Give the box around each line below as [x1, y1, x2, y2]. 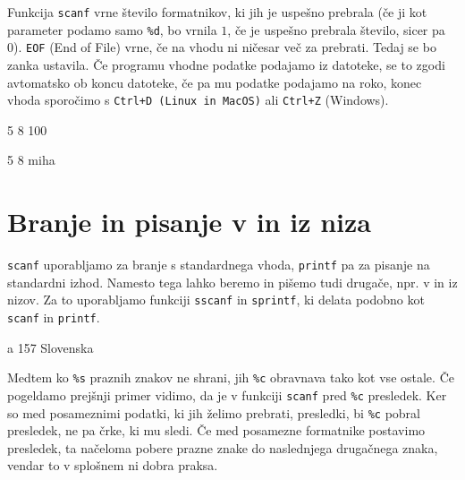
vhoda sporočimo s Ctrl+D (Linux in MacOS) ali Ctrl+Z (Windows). [7, 90, 389, 109]
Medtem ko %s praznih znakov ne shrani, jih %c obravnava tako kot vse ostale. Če [7, 368, 454, 387]
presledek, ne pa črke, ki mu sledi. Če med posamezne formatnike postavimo [7, 421, 426, 440]
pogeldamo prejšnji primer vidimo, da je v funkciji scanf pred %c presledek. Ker [7, 385, 447, 404]
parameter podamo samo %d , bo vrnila [7, 20, 217, 39]
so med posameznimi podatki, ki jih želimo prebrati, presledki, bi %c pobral [7, 403, 420, 422]
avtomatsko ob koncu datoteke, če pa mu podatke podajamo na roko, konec [7, 73, 422, 91]
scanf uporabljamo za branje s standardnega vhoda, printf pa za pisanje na [7, 255, 430, 274]
